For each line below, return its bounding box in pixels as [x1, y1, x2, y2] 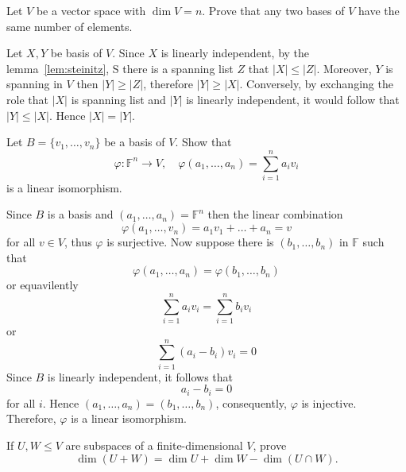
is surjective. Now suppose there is [106, 234, 274, 250]
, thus [64, 234, 92, 250]
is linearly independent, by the [160, 44, 310, 61]
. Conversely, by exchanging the [239, 75, 393, 92]
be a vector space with [36, 2, 146, 18]
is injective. [301, 394, 357, 411]
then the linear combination [207, 206, 343, 222]
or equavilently [6, 277, 79, 293]
